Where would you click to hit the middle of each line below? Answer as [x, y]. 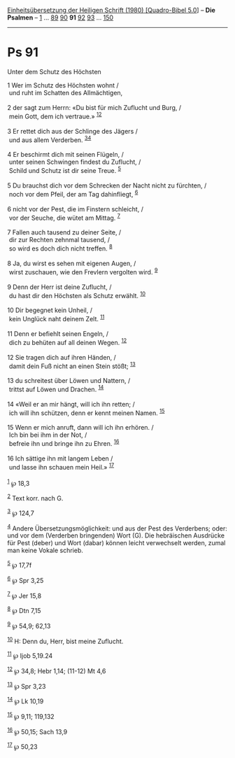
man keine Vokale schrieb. [45, 550]
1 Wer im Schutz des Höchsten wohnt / [63, 85]
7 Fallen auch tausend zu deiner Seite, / [64, 232]
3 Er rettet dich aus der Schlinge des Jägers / [72, 131]
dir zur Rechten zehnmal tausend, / [59, 240]
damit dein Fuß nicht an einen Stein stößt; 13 [72, 365]
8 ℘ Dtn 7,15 [24, 610]
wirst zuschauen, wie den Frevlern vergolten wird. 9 [83, 271]
